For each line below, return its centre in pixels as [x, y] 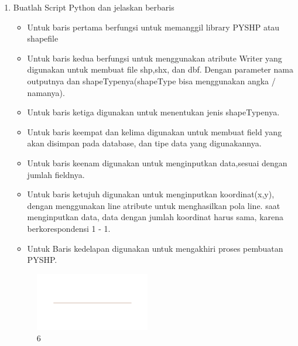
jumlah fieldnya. [56, 174]
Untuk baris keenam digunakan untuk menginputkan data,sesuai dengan [157, 162]
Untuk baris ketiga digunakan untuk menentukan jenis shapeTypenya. [153, 112]
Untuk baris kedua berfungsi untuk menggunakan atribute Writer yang [155, 58]
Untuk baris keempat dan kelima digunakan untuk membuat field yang [155, 131]
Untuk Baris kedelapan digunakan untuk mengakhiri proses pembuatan [155, 248]
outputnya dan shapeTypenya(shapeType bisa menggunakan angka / [151, 80]
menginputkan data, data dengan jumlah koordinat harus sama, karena [155, 217]
